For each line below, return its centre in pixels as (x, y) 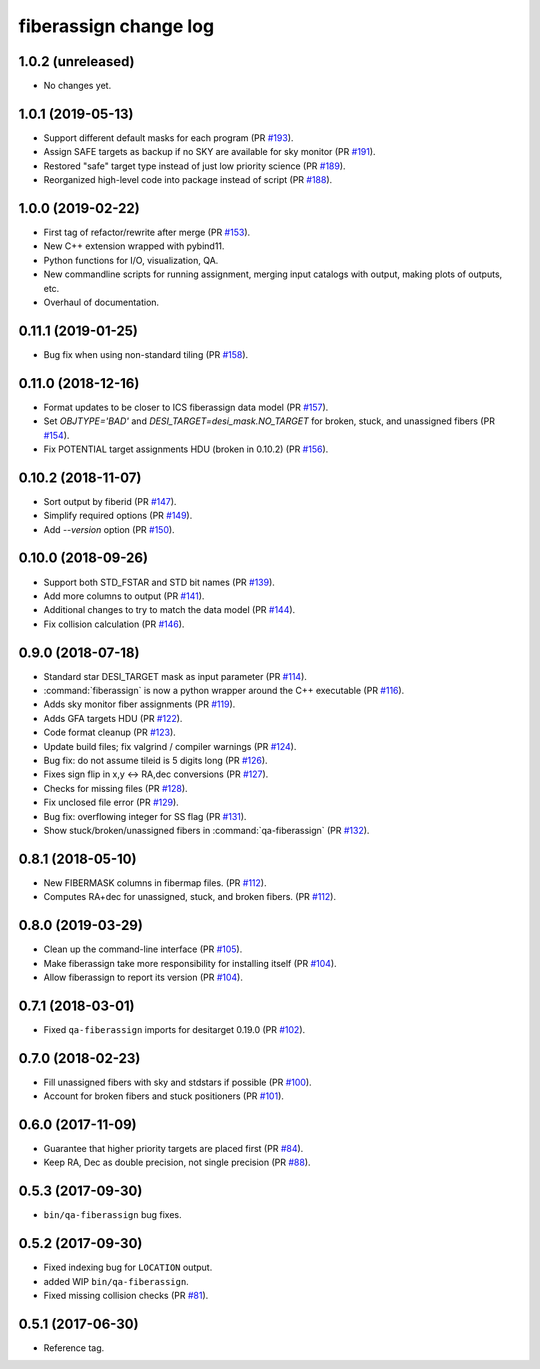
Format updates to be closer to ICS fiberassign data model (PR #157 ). (186, 407)
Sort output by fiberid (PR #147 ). (110, 501)
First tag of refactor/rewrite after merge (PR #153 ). (147, 232)
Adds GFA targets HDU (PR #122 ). (113, 718)
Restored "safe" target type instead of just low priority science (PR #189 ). (194, 166)
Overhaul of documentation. (101, 302)
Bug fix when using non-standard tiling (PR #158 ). (146, 354)
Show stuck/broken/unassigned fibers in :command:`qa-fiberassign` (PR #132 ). (206, 830)
